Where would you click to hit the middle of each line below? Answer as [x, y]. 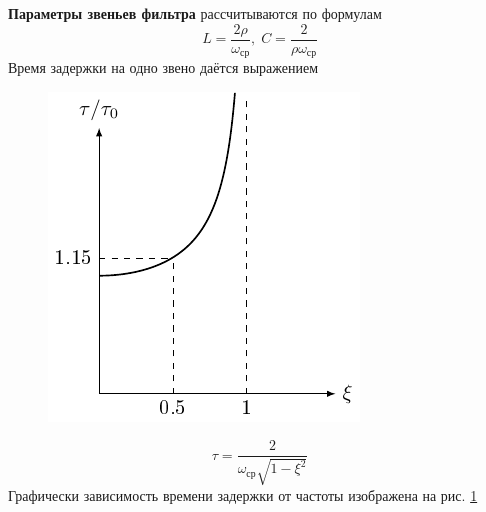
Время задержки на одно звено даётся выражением [163, 67]
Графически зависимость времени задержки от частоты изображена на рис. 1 [243, 494]
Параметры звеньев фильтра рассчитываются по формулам [195, 13]
